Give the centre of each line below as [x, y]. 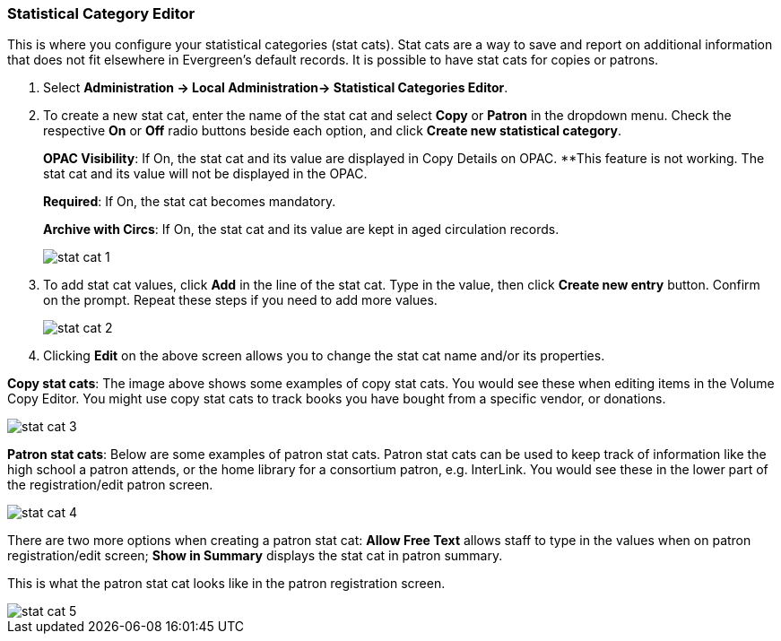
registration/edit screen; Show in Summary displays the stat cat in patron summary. [255, 556]
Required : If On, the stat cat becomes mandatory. [190, 202]
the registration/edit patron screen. [110, 485]
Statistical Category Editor [101, 13]
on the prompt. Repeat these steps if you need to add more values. [240, 300]
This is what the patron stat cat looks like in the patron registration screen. [226, 584]
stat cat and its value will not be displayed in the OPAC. [205, 174]
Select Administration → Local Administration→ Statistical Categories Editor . [276, 88]
